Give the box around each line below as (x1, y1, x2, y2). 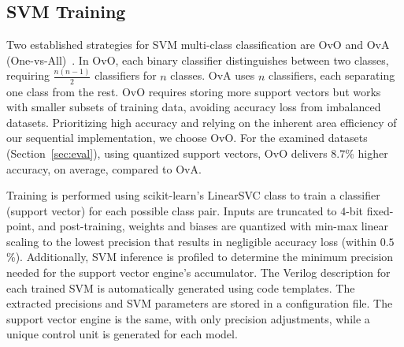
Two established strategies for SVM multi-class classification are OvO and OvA (6, 36, 390, 53)
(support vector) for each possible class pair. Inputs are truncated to (6, 202, 337, 218)
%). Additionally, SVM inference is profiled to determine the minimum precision (6, 248, 394, 265)
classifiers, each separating (268, 67, 395, 84)
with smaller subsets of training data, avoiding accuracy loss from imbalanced (6, 99, 381, 115)
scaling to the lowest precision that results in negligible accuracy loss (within (6, 233, 377, 249)
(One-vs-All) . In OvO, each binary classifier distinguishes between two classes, (6, 51, 389, 68)
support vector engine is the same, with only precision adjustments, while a (6, 310, 370, 326)
